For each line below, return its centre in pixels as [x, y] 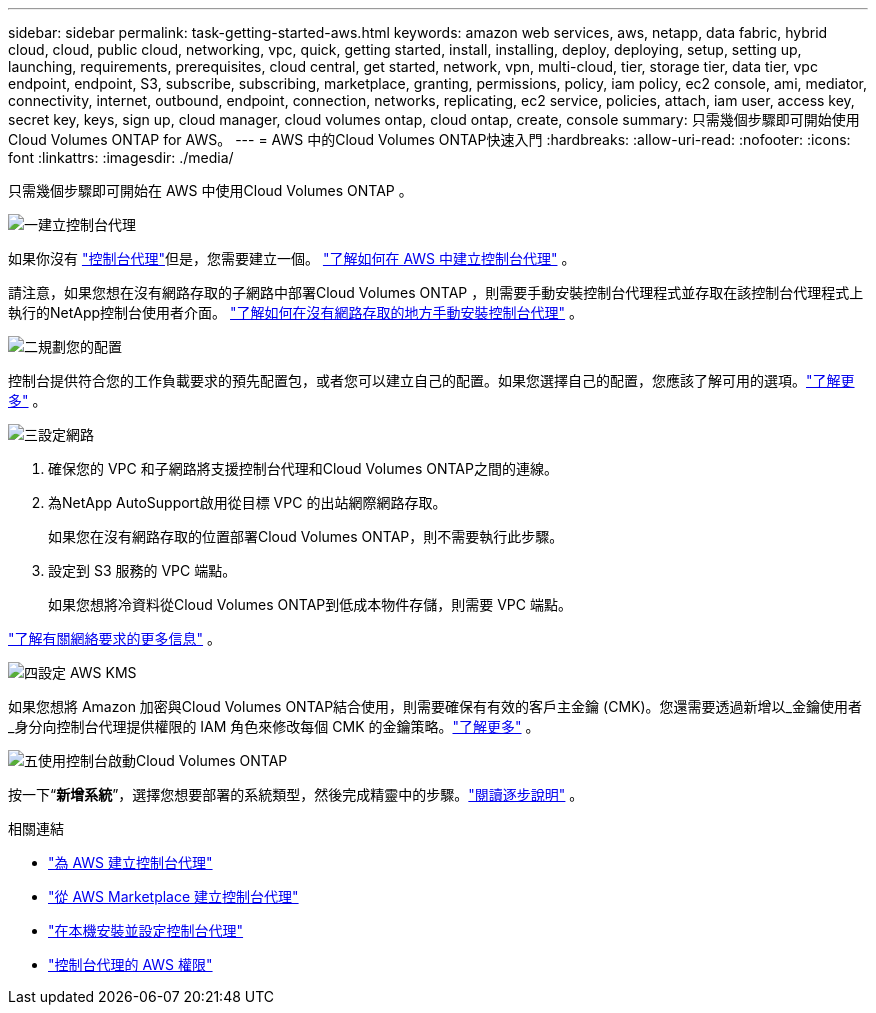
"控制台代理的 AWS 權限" [130, 964]
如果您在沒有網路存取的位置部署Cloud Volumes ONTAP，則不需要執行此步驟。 [306, 536]
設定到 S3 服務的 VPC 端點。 [142, 570]
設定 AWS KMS [87, 672]
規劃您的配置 [80, 346]
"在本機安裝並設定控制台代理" [146, 930]
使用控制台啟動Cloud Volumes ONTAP [163, 760]
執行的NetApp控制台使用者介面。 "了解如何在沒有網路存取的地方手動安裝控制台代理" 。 [296, 312]
